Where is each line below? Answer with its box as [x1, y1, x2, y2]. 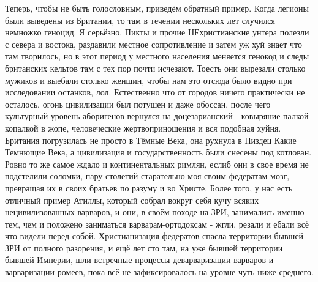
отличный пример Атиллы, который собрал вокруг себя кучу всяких [5, 193, 259, 206]
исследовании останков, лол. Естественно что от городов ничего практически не [5, 86, 305, 98]
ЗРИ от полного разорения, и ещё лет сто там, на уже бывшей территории [5, 241, 283, 254]
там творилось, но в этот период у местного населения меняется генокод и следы [5, 50, 309, 62]
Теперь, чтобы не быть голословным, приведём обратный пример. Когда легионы [5, 2, 309, 14]
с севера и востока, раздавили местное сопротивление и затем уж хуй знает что [5, 37, 302, 50]
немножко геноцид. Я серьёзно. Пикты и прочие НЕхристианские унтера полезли [5, 26, 309, 39]
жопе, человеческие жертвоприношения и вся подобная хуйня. [48, 121, 281, 134]
